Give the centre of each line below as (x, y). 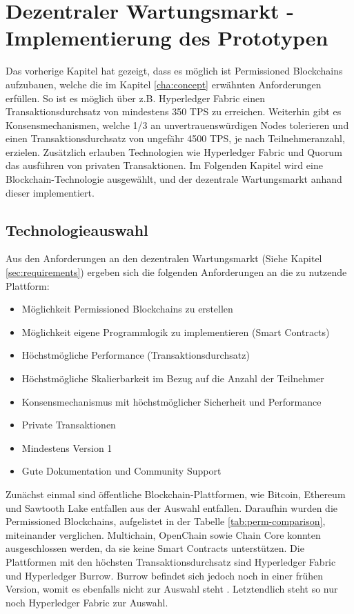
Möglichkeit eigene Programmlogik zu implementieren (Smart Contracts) (176, 331)
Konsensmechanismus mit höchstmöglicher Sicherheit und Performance (171, 401)
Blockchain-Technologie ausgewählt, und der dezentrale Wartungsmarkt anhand (174, 179)
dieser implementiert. (50, 192)
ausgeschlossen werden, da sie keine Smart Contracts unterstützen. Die (155, 548)
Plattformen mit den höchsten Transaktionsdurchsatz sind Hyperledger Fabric (171, 561)
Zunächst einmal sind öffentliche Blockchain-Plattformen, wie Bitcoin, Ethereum (176, 494)
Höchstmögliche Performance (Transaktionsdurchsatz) (136, 355)
